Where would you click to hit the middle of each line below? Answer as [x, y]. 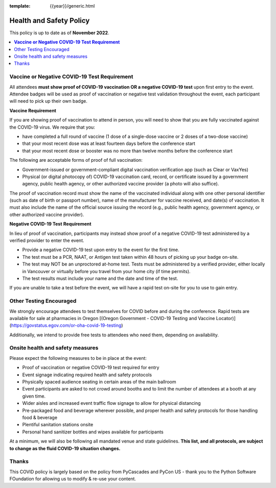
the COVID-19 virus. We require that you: [52, 127]
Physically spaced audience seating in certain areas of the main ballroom [99, 382]
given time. [34, 396]
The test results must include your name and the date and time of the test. [100, 278]
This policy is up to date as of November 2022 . [59, 33]
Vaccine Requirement [33, 110]
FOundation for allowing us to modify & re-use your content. [73, 479]
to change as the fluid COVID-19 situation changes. [65, 448]
